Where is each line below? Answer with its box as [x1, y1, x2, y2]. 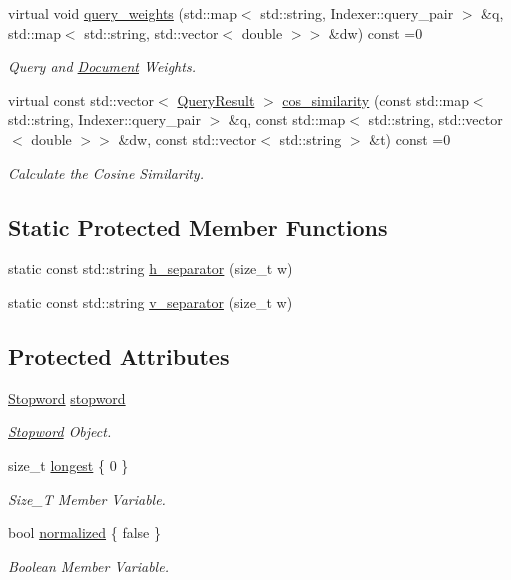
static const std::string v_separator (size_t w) [8, 291, 293, 312]
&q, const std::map [228, 109, 346, 130]
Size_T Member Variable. [8, 488, 166, 509]
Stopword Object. [8, 421, 112, 442]
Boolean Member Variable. [8, 555, 169, 576]
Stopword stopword [8, 387, 126, 408]
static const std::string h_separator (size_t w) [8, 258, 293, 279]
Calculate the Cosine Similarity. [8, 162, 204, 183]
